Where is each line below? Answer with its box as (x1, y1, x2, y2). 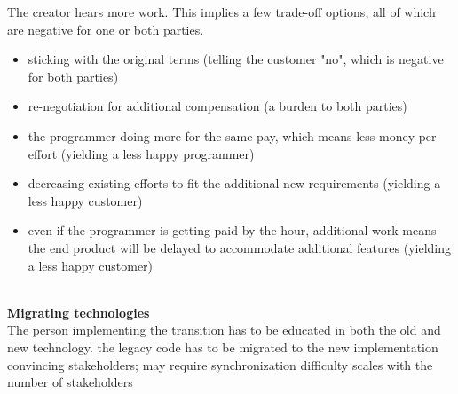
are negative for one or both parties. (7, 20, 204, 38)
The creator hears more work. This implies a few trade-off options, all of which (7, 3, 436, 20)
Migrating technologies (7, 303, 150, 321)
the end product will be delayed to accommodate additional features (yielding (28, 238, 451, 256)
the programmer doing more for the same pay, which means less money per (28, 126, 437, 145)
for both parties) (28, 67, 119, 85)
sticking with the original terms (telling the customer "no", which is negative (28, 50, 444, 68)
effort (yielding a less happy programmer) (28, 144, 255, 162)
